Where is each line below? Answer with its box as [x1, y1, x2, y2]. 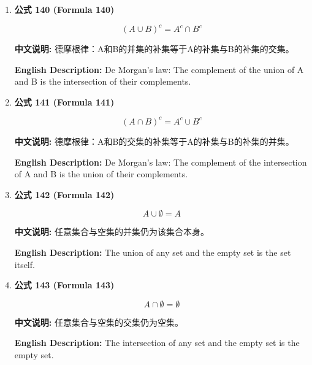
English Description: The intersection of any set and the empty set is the [14, 336, 300, 349]
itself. [14, 258, 35, 271]
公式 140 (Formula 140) [14, 3, 115, 15]
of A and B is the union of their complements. [14, 167, 188, 180]
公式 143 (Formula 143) [14, 279, 115, 291]
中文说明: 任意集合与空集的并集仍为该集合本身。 [14, 225, 209, 238]
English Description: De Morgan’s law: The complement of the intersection [14, 155, 307, 168]
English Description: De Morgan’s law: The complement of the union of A [14, 63, 304, 75]
